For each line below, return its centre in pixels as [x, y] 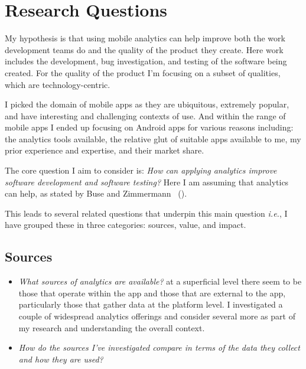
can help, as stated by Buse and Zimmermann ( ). [96, 193]
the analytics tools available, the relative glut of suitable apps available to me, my [153, 138]
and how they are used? [61, 359]
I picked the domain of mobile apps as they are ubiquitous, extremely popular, [147, 104]
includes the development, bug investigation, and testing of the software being [146, 61]
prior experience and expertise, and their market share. [105, 150]
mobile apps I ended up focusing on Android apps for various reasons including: [149, 127]
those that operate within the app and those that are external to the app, [152, 293]
